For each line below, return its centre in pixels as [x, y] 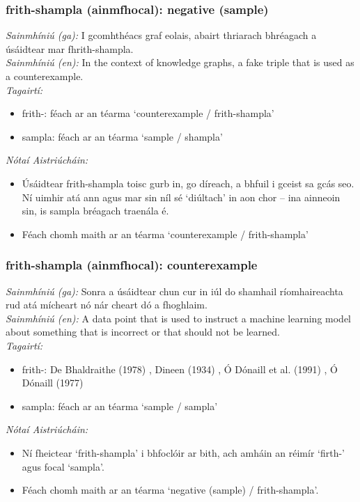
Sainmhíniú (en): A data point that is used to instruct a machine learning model [179, 318]
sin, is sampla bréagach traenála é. [95, 211]
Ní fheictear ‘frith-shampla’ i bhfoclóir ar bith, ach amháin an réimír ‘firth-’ [183, 452]
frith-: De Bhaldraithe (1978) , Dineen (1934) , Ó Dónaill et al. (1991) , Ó [180, 369]
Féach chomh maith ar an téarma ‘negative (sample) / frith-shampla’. [170, 490]
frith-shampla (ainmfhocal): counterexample [132, 265]
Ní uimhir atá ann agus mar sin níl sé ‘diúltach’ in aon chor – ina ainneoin [181, 197]
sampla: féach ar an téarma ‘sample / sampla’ [120, 406]
